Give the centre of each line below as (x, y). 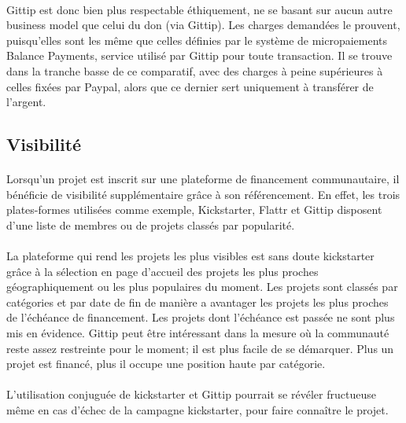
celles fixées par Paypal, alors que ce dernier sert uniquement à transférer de (190, 86)
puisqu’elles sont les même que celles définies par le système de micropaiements (197, 40)
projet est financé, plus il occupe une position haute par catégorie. (166, 364)
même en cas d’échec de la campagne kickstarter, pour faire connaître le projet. (197, 410)
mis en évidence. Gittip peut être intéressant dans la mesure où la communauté (198, 333)
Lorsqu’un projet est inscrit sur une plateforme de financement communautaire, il (203, 179)
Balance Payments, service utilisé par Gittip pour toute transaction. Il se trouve (199, 55)
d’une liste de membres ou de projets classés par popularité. (151, 224)
